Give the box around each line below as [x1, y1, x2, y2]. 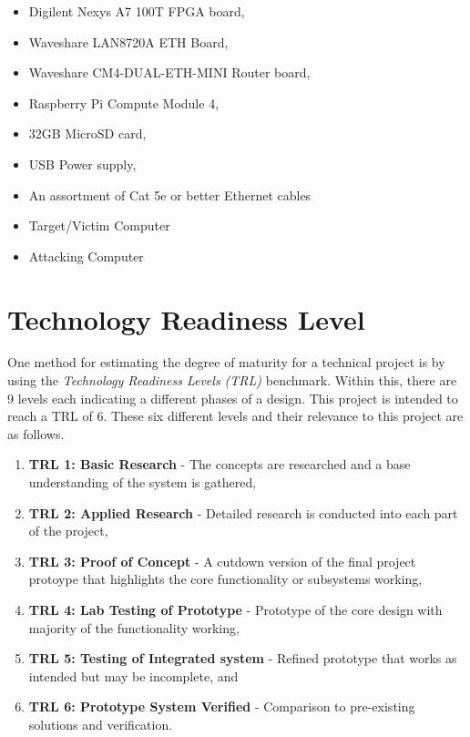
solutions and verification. [28, 714, 173, 733]
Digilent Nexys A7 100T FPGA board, [28, 2, 245, 20]
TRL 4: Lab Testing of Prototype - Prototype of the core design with [28, 600, 443, 619]
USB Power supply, [28, 154, 137, 173]
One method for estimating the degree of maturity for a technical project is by [7, 353, 445, 372]
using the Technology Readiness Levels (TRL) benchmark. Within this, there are [7, 371, 457, 390]
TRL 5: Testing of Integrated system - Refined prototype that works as [28, 649, 457, 668]
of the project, [28, 521, 108, 540]
